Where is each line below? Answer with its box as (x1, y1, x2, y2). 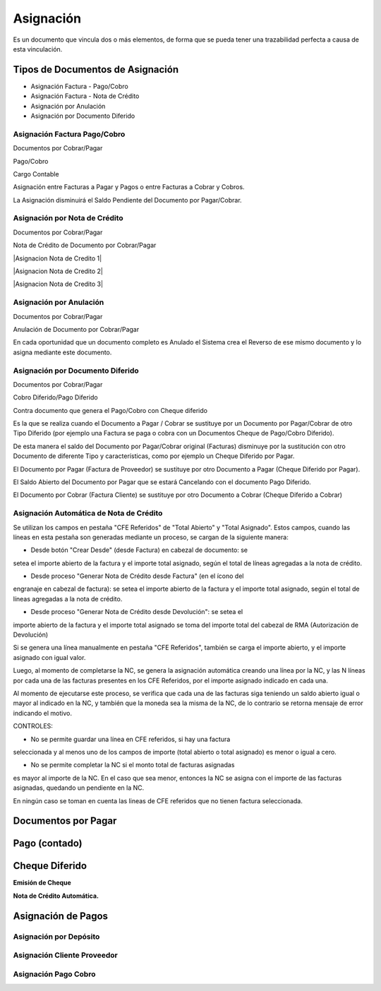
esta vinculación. (13, 44, 63, 53)
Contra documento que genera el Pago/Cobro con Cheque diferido (13, 406, 208, 414)
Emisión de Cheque (13, 879, 72, 887)
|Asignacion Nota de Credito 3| (13, 280, 104, 289)
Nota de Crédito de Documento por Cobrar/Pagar (13, 241, 157, 250)
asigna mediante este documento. (13, 348, 112, 356)
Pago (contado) (13, 837, 83, 850)
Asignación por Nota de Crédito (13, 213, 123, 223)
